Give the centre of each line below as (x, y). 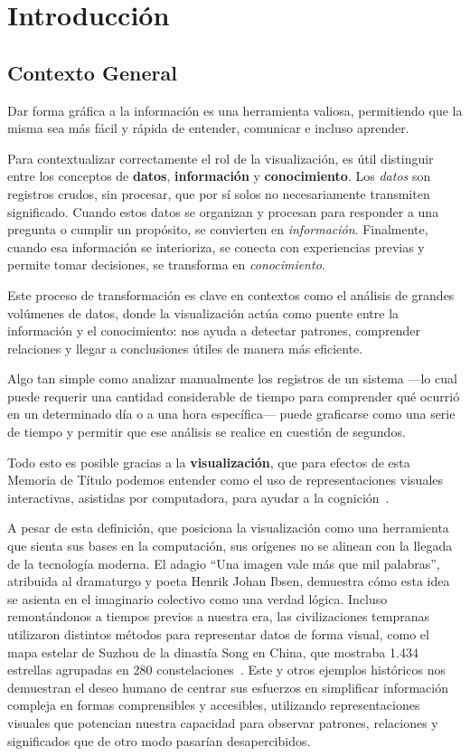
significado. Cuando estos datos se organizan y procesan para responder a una (223, 211)
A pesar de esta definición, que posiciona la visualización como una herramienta (228, 528)
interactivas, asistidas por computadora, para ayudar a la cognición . (198, 497)
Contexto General (92, 72)
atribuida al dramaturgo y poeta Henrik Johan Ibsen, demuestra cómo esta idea (229, 581)
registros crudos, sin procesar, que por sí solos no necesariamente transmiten (219, 193)
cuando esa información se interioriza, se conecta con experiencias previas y (216, 246)
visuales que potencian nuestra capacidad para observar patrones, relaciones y (223, 722)
